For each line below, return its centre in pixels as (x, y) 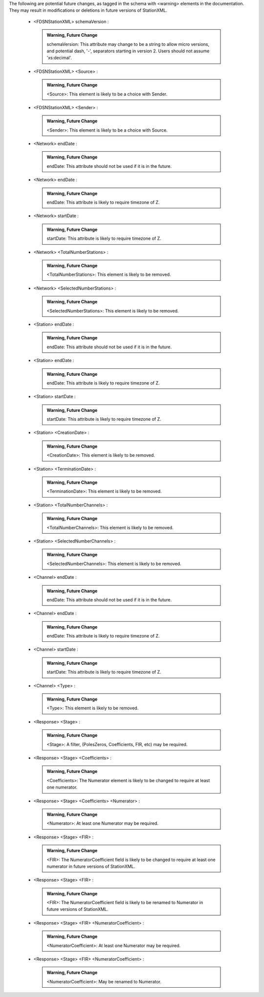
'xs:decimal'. (59, 58)
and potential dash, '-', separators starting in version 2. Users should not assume (128, 51)
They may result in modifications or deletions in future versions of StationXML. (88, 10)
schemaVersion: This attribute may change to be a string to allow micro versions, (128, 44)
